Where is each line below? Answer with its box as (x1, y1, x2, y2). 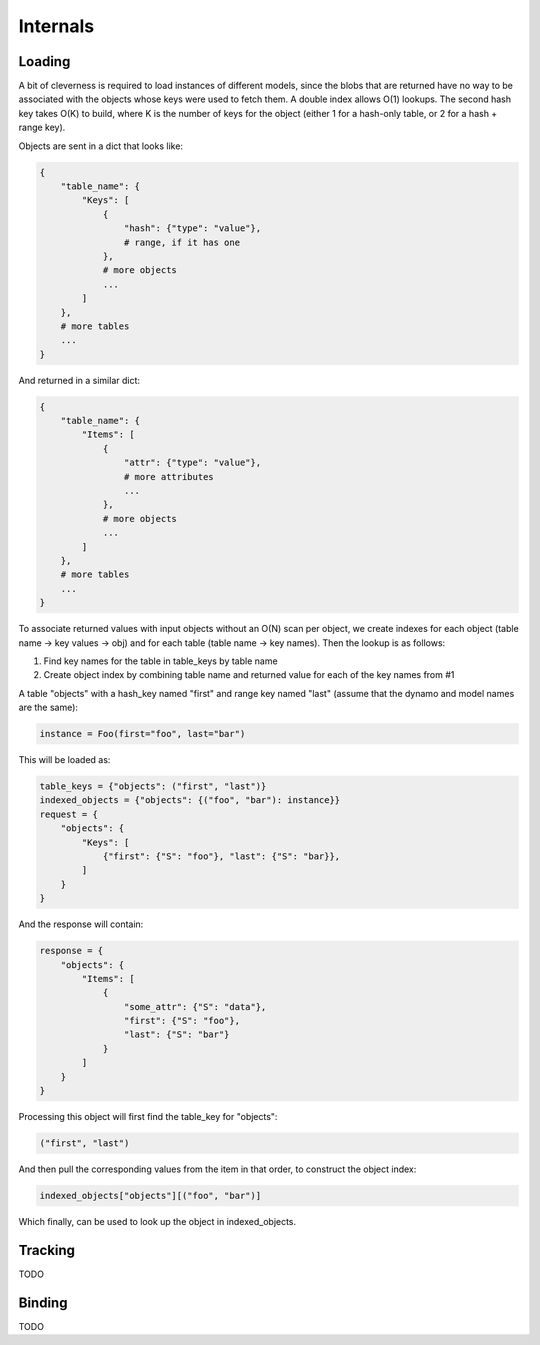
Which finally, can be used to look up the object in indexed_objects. (18, 1215, 297, 1227)
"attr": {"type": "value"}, (123, 457, 262, 469)
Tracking (18, 1241, 75, 1259)
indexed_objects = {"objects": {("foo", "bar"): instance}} (39, 795, 341, 806)
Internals (18, 15, 95, 37)
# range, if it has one (123, 236, 240, 248)
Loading (18, 53, 71, 70)
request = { (39, 808, 99, 820)
